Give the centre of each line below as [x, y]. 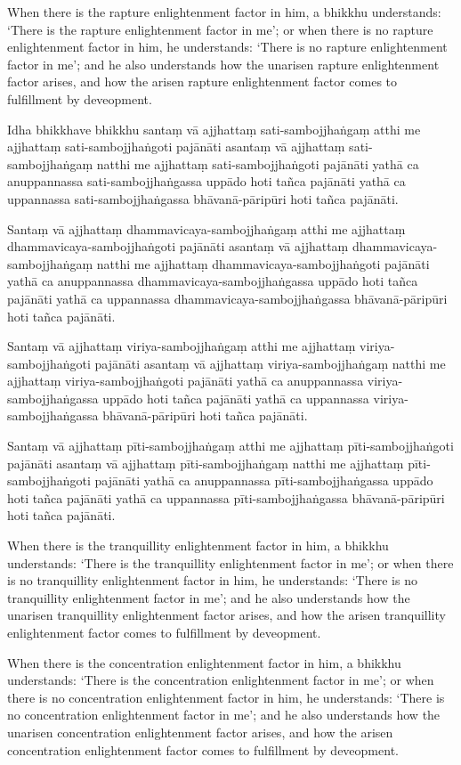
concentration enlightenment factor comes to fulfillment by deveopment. [203, 749]
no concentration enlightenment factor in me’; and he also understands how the [224, 715]
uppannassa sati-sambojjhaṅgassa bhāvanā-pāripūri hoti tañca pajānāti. [203, 198]
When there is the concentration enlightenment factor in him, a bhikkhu [204, 662]
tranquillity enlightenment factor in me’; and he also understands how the [209, 597]
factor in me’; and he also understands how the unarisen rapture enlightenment [223, 64]
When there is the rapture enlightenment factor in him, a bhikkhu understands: [224, 12]
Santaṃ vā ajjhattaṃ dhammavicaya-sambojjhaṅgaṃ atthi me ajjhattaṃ [206, 228]
